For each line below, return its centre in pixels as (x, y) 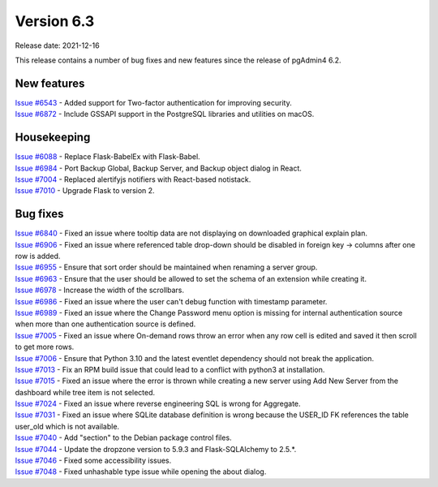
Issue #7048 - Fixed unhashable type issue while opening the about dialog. (141, 472)
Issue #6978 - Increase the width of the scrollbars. (100, 290)
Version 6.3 (55, 21)
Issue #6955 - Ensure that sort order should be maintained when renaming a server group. (166, 267)
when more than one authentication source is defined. (105, 324)
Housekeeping (53, 138)
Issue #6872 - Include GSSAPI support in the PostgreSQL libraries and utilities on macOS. (165, 114)
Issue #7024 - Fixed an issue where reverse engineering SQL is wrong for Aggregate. (158, 404)
